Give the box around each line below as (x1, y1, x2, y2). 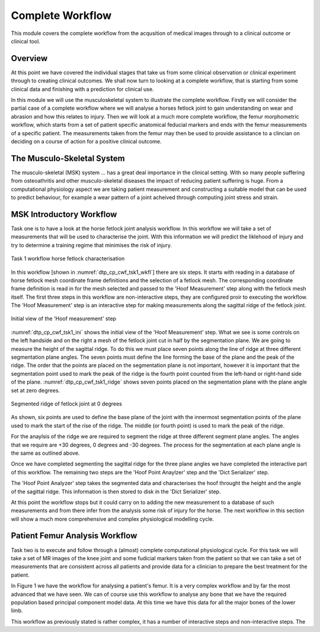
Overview (11, 53, 48, 63)
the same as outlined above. (11, 449, 80, 457)
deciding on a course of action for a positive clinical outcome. (11, 138, 162, 145)
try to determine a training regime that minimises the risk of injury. (11, 241, 172, 248)
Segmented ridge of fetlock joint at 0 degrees (11, 400, 123, 407)
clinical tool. (11, 37, 41, 44)
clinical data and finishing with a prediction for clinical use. (11, 85, 154, 92)
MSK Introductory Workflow (11, 209, 117, 219)
